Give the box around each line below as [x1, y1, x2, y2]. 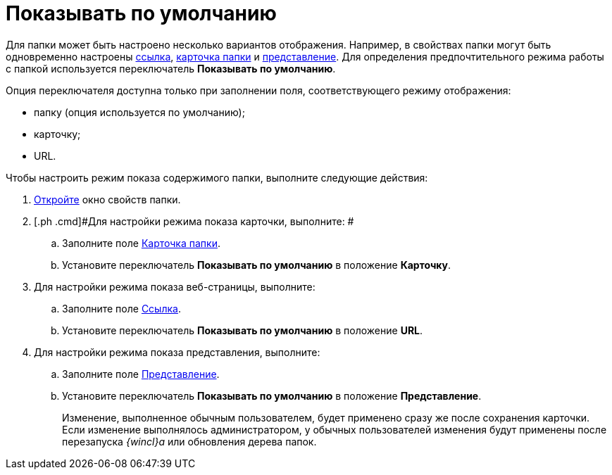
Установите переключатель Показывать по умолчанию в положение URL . [62, 324, 423, 336]
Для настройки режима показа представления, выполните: [34, 346, 320, 358]
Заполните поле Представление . [62, 367, 220, 380]
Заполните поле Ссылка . [62, 302, 181, 315]
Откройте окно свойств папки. [34, 193, 181, 205]
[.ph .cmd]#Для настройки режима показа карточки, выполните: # [34, 215, 354, 227]
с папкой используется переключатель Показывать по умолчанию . [6, 62, 336, 75]
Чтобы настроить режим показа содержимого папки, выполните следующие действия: [6, 171, 428, 184]
